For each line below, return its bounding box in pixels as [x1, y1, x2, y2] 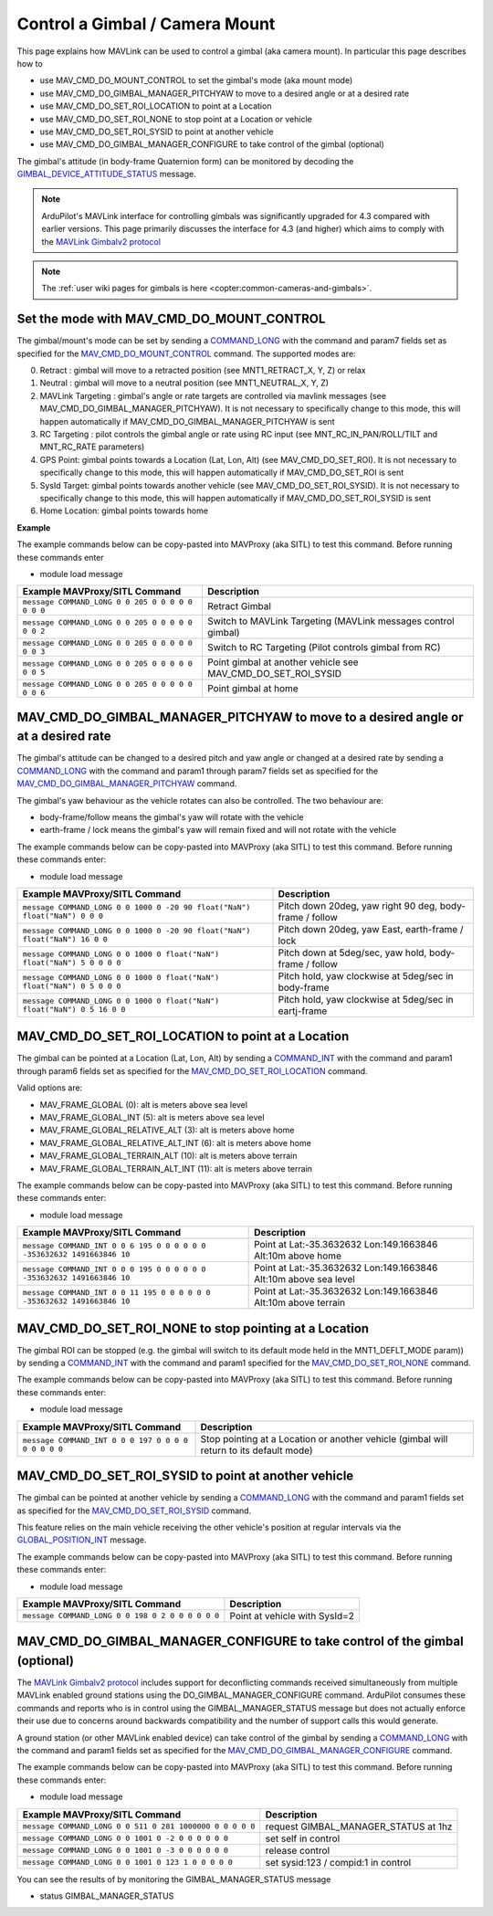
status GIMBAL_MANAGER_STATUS [39, 1890, 174, 1901]
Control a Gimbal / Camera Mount [16, 14, 276, 34]
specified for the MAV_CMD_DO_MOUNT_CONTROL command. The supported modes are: [16, 348, 356, 359]
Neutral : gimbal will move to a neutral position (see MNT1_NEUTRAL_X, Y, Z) [39, 377, 329, 388]
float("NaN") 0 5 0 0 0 [22, 981, 121, 991]
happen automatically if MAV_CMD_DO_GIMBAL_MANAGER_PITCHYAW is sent [39, 416, 335, 426]
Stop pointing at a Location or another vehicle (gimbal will [200, 1432, 448, 1445]
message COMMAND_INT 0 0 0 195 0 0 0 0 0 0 [22, 1265, 206, 1274]
